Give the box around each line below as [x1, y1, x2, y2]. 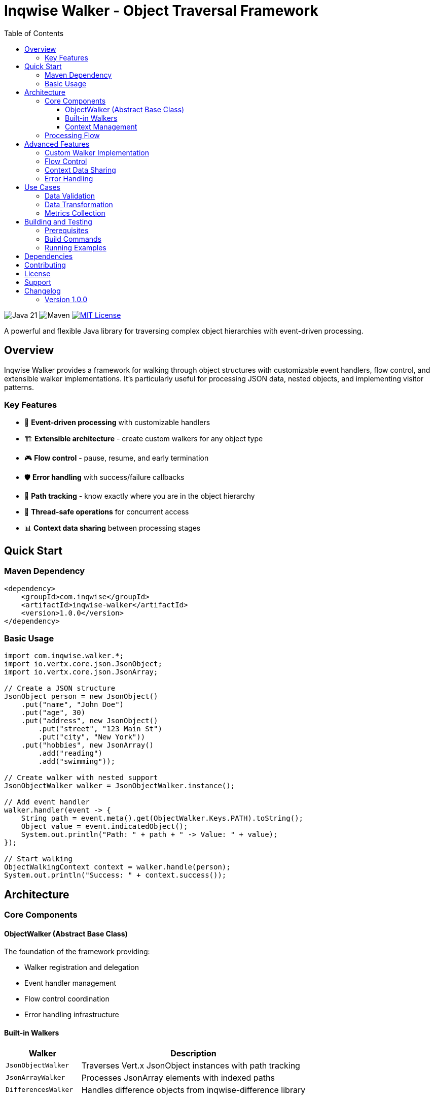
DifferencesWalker [6, 1086, 74, 1094]
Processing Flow [45, 131, 100, 140]
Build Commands [45, 234, 101, 243]
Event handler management [24, 979, 116, 988]
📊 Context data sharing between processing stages [24, 524, 201, 533]
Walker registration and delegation [24, 963, 139, 972]
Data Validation [45, 191, 95, 200]
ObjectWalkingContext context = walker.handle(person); [4, 863, 231, 871]
